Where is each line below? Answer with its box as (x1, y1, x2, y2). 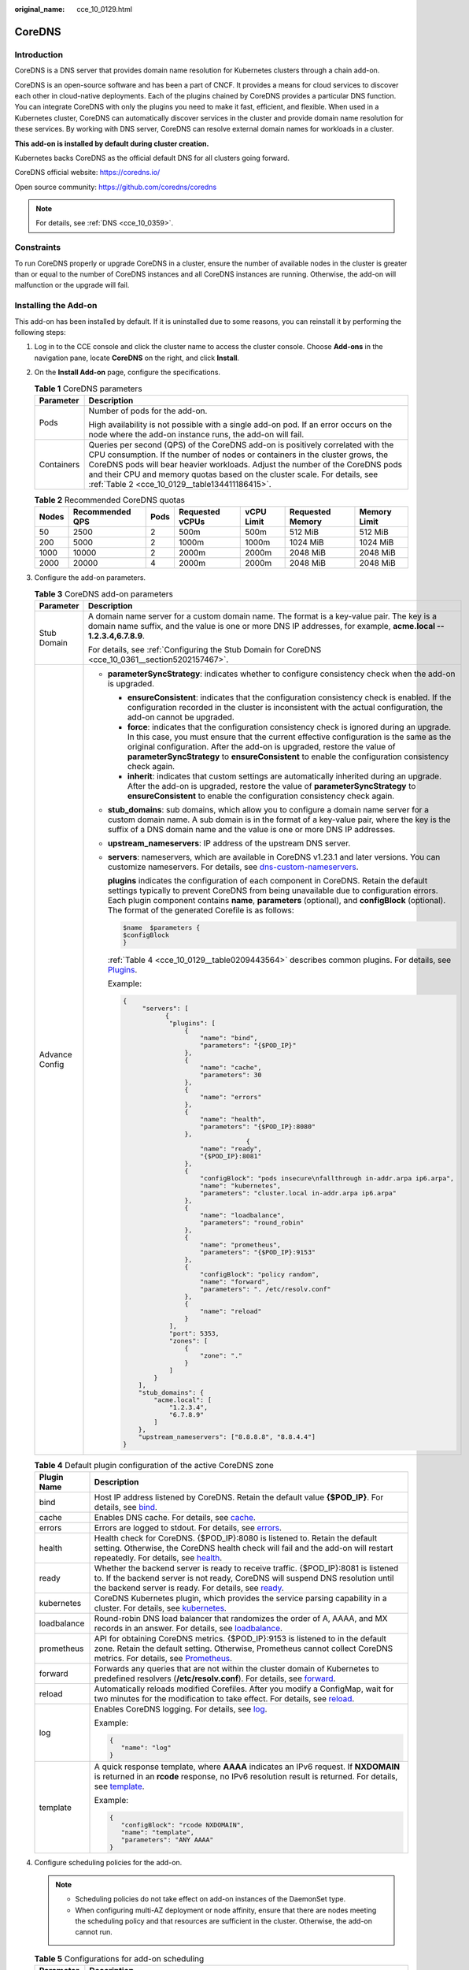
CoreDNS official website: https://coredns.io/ (14, 168, 161, 177)
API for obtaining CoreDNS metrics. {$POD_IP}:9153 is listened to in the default (94, 1633, 387, 1644)
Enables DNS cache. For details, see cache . (94, 1511, 256, 1522)
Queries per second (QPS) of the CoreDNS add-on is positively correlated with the (88, 439, 394, 450)
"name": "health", (199, 1115, 266, 1123)
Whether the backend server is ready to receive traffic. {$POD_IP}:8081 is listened (94, 1563, 399, 1574)
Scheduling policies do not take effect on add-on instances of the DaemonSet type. (75, 1894, 346, 1904)
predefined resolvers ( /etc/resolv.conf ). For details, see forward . (94, 1673, 336, 1684)
